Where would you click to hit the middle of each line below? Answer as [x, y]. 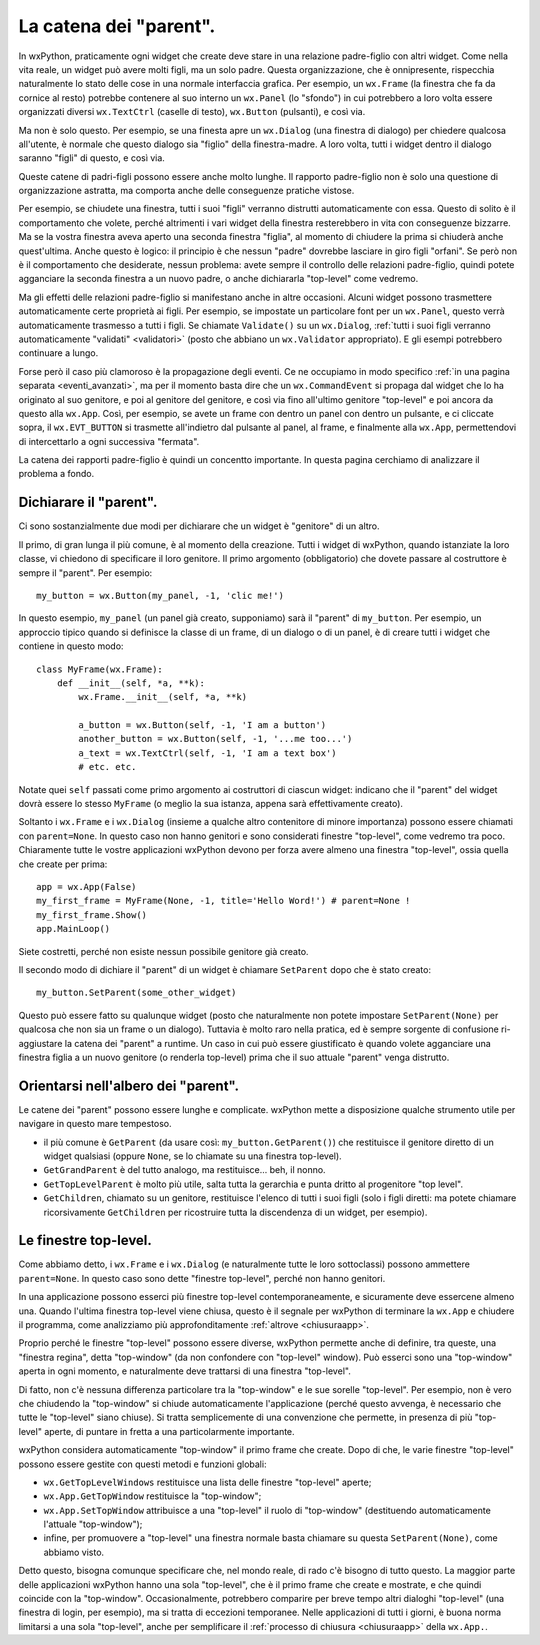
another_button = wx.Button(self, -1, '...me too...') [215, 739]
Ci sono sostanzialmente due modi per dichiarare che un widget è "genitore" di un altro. [199, 526]
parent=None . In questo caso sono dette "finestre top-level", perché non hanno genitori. [202, 1278]
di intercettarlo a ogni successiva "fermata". [109, 441]
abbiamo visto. [74, 1552]
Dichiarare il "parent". [88, 502]
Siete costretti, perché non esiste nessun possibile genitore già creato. [163, 951]
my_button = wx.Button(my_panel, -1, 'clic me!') [160, 595]
